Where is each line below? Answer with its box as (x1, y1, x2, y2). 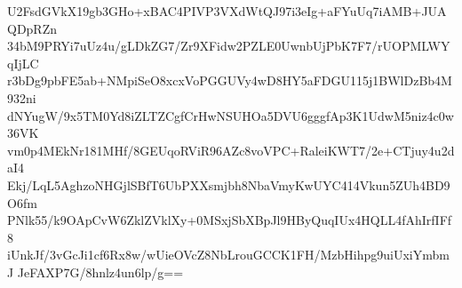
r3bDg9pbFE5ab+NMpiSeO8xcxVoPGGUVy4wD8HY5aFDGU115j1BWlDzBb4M (7, 71, 452, 90)
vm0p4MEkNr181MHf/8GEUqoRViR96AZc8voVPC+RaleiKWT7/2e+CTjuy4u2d (7, 140, 455, 159)
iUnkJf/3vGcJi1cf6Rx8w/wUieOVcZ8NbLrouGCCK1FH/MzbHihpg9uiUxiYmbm (7, 245, 450, 264)
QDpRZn (7, 19, 58, 37)
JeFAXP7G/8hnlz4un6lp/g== (17, 262, 184, 281)
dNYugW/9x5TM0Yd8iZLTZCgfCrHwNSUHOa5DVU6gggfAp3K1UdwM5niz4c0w (7, 106, 454, 124)
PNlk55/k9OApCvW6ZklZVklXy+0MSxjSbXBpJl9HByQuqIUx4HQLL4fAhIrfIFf (7, 211, 452, 229)
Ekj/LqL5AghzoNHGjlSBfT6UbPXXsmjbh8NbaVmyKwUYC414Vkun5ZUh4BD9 (7, 175, 450, 194)
